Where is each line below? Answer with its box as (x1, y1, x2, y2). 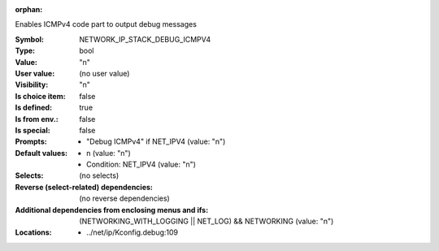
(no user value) (79, 68, 130, 78)
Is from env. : (15, 114, 59, 123)
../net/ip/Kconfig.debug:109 (86, 227, 179, 237)
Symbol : (15, 34, 45, 44)
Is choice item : (15, 91, 66, 101)
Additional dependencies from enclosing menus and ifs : (15, 205, 209, 214)
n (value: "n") (86, 148, 132, 158)
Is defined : (15, 102, 53, 113)
